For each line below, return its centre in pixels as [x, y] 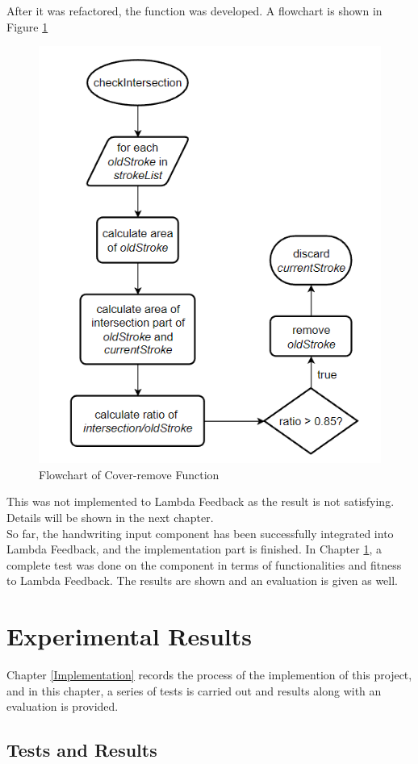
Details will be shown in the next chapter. [110, 517]
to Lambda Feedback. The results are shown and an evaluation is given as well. [202, 580]
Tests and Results [82, 750]
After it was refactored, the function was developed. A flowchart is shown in [194, 10]
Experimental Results [129, 636]
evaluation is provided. [63, 706]
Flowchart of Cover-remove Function [129, 474]
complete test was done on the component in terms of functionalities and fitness [204, 564]
